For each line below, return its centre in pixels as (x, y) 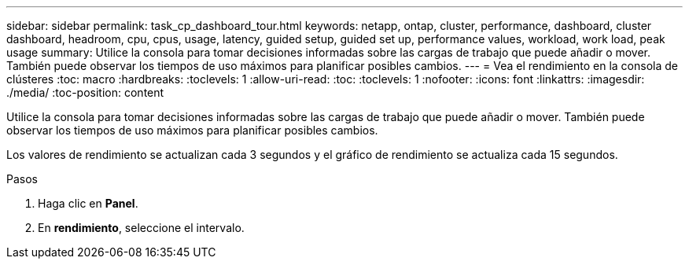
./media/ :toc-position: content (85, 92)
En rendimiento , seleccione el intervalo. (141, 228)
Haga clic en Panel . (88, 203)
